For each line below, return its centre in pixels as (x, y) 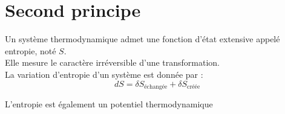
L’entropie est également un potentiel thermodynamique (109, 103)
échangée (156, 87)
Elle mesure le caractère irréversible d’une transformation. (113, 62)
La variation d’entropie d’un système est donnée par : (104, 74)
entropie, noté (31, 50)
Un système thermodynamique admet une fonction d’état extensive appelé (142, 39)
